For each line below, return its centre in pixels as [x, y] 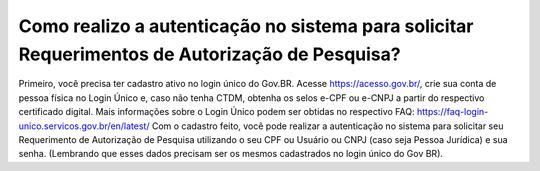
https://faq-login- [452, 112]
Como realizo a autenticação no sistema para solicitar [246, 26]
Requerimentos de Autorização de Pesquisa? [209, 54]
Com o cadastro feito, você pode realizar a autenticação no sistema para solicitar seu [327, 126]
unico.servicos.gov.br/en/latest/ [84, 126]
